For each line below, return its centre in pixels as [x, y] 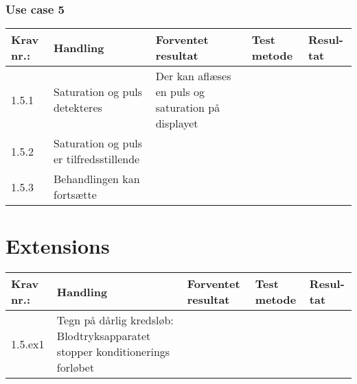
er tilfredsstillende [97, 159]
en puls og [180, 92]
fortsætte [75, 195]
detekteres [78, 108]
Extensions [58, 246]
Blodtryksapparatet [104, 336]
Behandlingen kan [97, 179]
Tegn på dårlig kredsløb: [115, 320]
